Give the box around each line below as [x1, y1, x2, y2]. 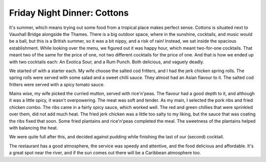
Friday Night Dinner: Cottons [9, 7, 129, 18]
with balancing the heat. [9, 125, 58, 131]
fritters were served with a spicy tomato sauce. [9, 81, 105, 87]
